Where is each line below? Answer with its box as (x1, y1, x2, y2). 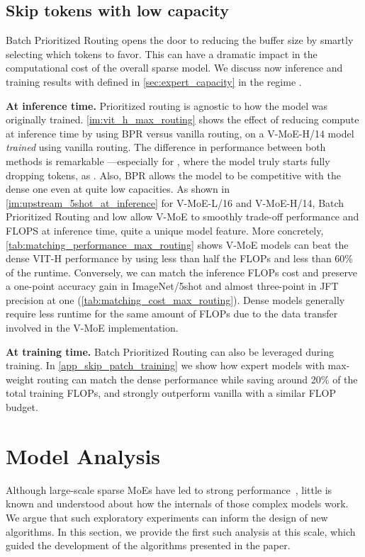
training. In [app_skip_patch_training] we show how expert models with (6, 358, 325, 373)
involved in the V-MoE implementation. (6, 320, 179, 335)
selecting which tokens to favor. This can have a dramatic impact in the (6, 46, 318, 61)
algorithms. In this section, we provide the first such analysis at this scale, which (6, 524, 356, 539)
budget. (6, 400, 38, 415)
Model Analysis (6, 441, 161, 470)
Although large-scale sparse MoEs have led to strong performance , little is (6, 482, 332, 497)
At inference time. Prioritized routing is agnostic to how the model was (6, 98, 327, 113)
